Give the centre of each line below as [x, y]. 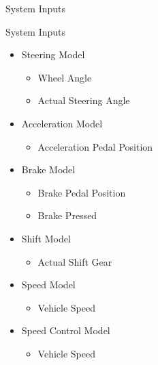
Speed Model [48, 285]
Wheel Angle [65, 77]
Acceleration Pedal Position [95, 146]
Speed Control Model [66, 330]
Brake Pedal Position [82, 192]
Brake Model [48, 169]
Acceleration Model [62, 123]
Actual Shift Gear [75, 261]
